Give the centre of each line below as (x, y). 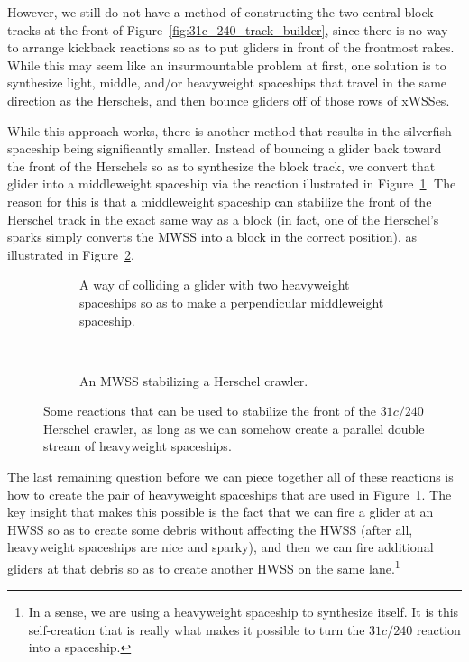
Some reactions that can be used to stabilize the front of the (210, 411)
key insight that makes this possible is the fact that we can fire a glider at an (221, 512)
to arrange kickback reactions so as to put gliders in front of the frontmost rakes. (231, 47)
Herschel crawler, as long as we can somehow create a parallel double (234, 428)
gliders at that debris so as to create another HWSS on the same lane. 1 (204, 567)
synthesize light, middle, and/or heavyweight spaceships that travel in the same (227, 83)
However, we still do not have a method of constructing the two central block (221, 12)
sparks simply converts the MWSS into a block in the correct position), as (212, 237)
